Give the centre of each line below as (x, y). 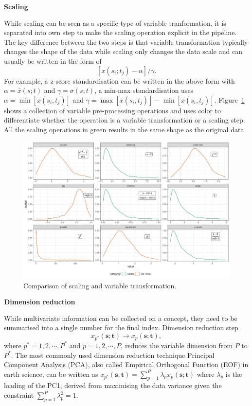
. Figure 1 (229, 99)
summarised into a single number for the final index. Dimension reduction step (121, 327)
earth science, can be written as (51, 374)
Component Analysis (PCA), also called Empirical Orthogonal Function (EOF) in (126, 364)
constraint (19, 395)
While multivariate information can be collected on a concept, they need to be (121, 318)
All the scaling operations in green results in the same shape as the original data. (125, 129)
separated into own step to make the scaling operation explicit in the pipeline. (120, 32)
